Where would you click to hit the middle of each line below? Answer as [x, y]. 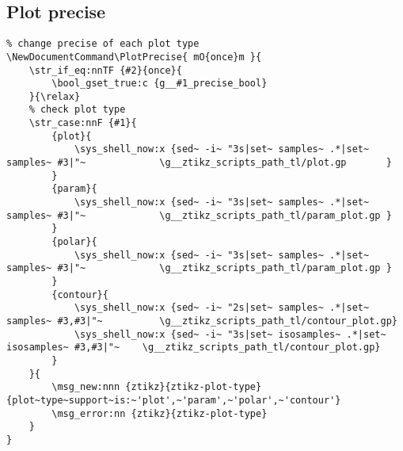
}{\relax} [55, 96]
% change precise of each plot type [103, 44]
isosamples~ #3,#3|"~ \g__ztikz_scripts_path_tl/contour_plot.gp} [194, 348]
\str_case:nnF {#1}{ [83, 123]
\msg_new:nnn [86, 387]
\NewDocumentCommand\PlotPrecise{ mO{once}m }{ [134, 57]
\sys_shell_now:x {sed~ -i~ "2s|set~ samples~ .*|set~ [222, 308]
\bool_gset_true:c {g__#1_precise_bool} [160, 84]
